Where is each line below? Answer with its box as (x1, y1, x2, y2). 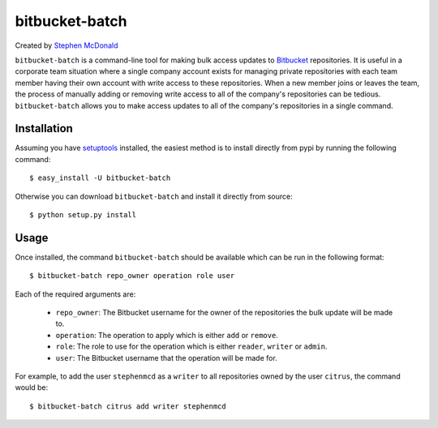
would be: (15, 383, 49, 392)
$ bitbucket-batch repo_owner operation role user (29, 272, 235, 280)
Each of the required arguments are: (15, 289, 136, 299)
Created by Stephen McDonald (15, 41, 118, 50)
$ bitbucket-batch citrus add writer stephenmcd (29, 401, 226, 411)
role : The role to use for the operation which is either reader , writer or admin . (55, 341, 328, 352)
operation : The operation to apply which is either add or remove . (55, 330, 279, 340)
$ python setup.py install (29, 210, 137, 219)
